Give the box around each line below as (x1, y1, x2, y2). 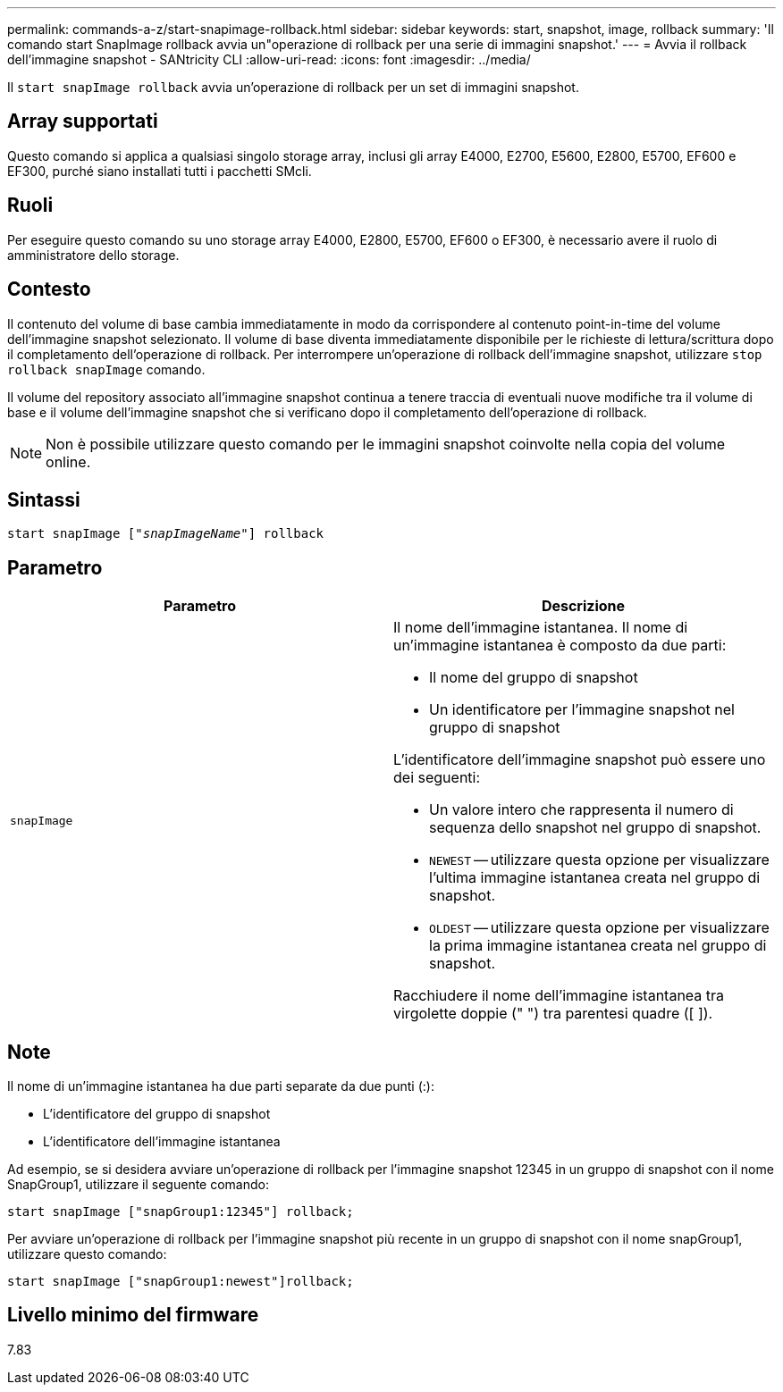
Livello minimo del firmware (7, 1304, 259, 1327)
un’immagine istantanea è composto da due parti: (393, 636, 727, 655)
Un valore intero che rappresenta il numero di (429, 801, 734, 819)
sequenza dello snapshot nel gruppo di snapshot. (429, 818, 762, 837)
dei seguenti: (393, 768, 481, 787)
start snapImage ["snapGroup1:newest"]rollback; (7, 1274, 354, 1289)
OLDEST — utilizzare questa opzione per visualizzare (429, 918, 770, 937)
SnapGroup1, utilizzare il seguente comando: (7, 1177, 270, 1193)
